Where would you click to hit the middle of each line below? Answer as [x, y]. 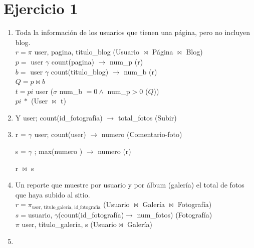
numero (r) [114, 151]
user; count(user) [60, 134]
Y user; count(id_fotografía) [59, 117]
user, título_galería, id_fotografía [66, 207]
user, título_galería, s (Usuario [69, 224]
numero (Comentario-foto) [142, 134]
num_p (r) [126, 61]
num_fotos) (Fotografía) [175, 214]
